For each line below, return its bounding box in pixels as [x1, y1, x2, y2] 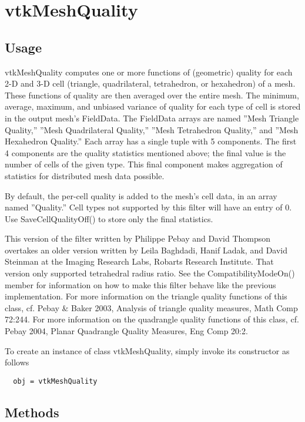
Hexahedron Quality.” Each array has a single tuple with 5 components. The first [5, 135, 297, 147]
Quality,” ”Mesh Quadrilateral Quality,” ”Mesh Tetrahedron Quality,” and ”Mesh [5, 123, 299, 136]
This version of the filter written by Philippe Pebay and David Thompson [5, 232, 271, 245]
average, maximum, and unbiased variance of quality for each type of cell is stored [5, 100, 301, 113]
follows [5, 356, 29, 368]
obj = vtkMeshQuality [13, 377, 98, 385]
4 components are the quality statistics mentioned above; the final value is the [5, 146, 286, 159]
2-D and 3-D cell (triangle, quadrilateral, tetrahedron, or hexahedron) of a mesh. [5, 77, 296, 90]
